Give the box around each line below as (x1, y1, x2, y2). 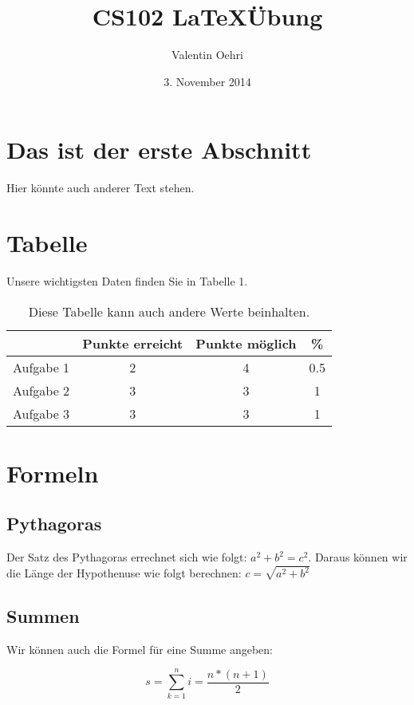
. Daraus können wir (308, 549, 408, 565)
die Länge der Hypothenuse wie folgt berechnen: (6, 565, 242, 581)
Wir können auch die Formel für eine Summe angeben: (6, 640, 273, 657)
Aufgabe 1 (13, 357, 70, 376)
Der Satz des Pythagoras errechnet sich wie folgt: (6, 549, 247, 565)
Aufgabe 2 (13, 380, 70, 400)
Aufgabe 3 (13, 404, 70, 423)
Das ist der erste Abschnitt (6, 133, 312, 166)
